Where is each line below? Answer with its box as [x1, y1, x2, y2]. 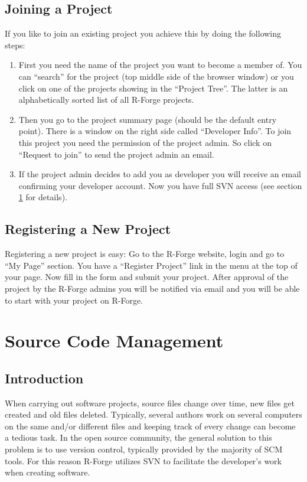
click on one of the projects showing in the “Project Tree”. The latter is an [18, 82, 288, 94]
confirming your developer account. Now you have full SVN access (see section [18, 179, 302, 191]
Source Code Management [5, 328, 224, 353]
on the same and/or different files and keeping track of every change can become [5, 419, 296, 432]
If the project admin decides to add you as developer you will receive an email [18, 168, 301, 180]
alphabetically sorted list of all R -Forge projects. [18, 93, 194, 106]
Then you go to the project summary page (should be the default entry [18, 113, 277, 125]
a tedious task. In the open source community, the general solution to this [5, 431, 272, 444]
